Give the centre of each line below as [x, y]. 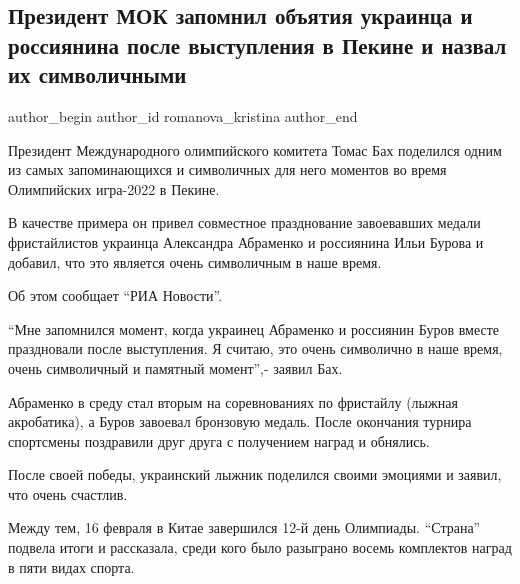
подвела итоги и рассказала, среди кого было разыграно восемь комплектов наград [260, 547]
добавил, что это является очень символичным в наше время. [195, 261]
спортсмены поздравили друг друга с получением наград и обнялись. [219, 440]
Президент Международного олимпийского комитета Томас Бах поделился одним [255, 149]
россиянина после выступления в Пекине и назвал [257, 44]
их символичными [97, 74]
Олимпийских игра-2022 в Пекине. [114, 188]
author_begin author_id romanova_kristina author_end [183, 115]
